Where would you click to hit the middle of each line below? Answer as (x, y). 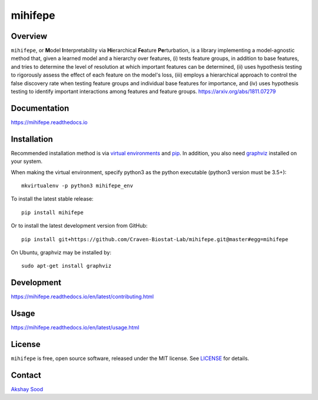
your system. (27, 161)
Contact (26, 375)
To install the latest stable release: (52, 199)
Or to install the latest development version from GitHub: (79, 226)
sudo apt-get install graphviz (67, 266)
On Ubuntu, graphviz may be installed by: (61, 252)
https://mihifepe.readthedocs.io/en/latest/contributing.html (82, 296)
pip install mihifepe (52, 212)
